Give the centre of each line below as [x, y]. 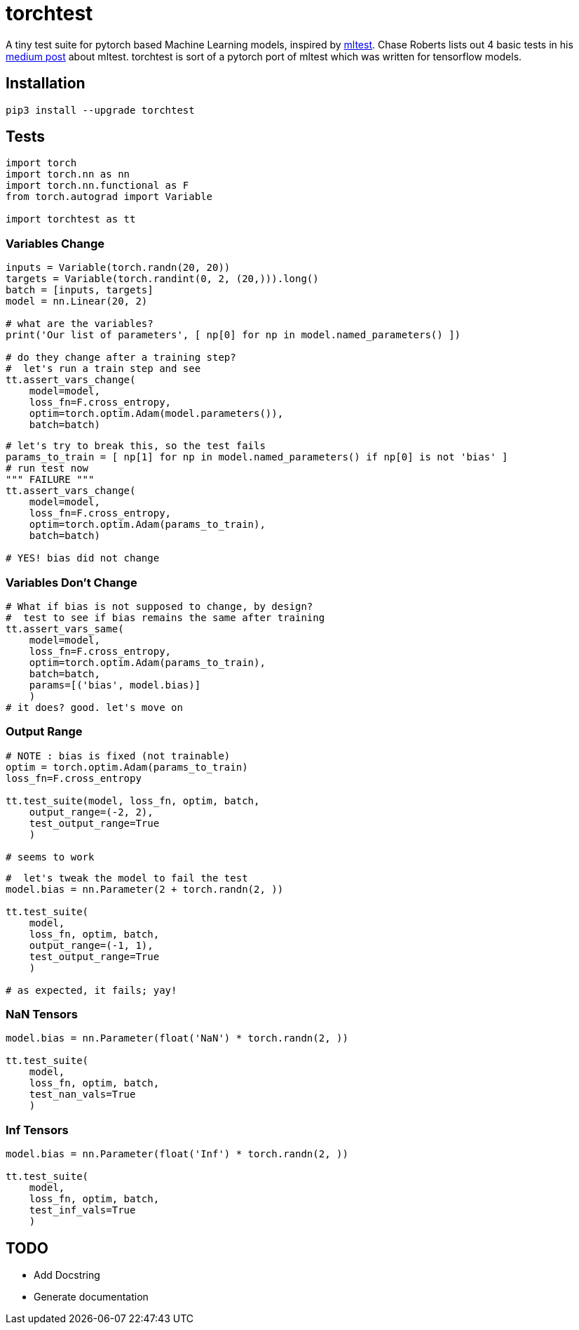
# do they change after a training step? [121, 358]
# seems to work [50, 857]
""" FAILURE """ [50, 480]
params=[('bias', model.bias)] [115, 685]
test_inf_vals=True [82, 1210]
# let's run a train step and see [103, 369]
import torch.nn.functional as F [97, 186]
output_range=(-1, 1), [91, 945]
